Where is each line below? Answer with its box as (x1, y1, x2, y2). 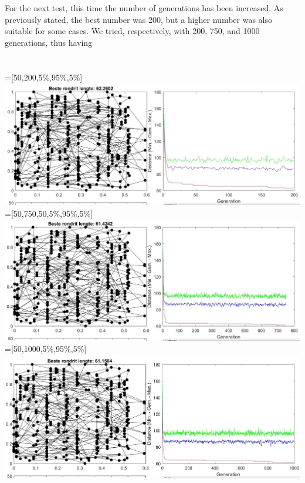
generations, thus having (5, 36, 93, 48)
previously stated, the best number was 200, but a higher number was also (5, 13, 272, 25)
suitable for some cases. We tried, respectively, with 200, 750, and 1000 (5, 25, 260, 37)
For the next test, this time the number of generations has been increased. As (5, 2, 283, 14)
